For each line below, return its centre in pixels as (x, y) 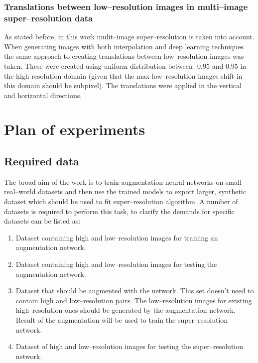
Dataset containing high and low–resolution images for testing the (116, 264)
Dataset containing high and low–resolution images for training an (117, 237)
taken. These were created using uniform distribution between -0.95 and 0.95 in (125, 65)
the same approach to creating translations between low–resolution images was (124, 56)
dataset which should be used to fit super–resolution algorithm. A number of (121, 201)
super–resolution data (49, 18)
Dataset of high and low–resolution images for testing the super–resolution (129, 346)
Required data (42, 161)
